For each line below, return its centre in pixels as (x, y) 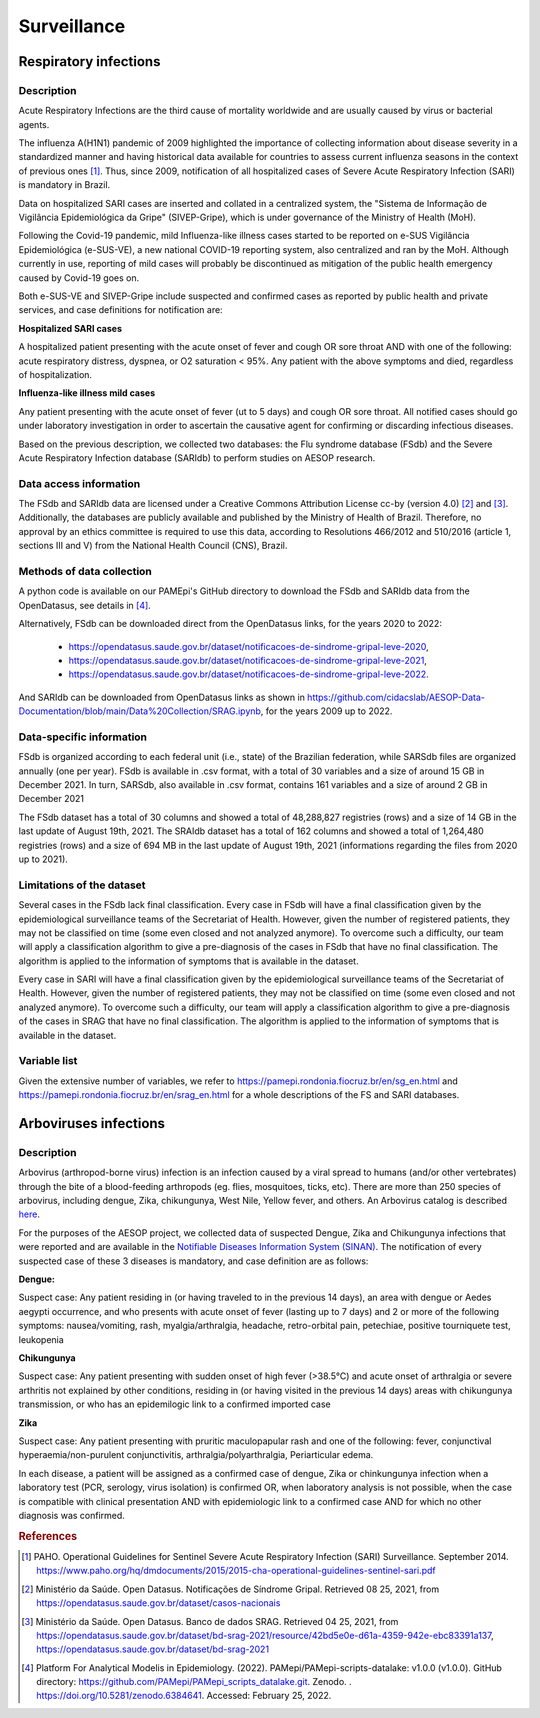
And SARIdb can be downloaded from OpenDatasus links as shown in (161, 697)
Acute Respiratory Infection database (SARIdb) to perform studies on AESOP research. (197, 457)
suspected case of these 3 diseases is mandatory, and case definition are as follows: (193, 1261)
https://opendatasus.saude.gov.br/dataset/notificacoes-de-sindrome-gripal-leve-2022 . (248, 674)
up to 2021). (43, 859)
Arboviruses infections (91, 1123)
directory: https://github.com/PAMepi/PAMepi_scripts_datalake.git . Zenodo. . (194, 1682)
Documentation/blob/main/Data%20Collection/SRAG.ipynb (140, 711)
